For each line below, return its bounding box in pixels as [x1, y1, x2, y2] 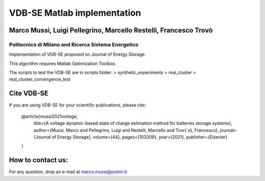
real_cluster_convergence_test [9, 76, 71, 82]
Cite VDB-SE [9, 89, 49, 98]
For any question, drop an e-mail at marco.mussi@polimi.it [9, 169, 127, 175]
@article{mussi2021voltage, [21, 113, 78, 119]
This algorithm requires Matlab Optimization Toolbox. [9, 60, 116, 66]
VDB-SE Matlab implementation [9, 7, 141, 18]
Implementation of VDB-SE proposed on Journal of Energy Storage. [9, 52, 146, 58]
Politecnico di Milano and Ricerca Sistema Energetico [9, 41, 139, 48]
